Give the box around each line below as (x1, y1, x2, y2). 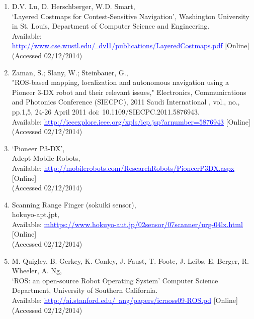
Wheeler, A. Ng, (12, 265, 62, 276)
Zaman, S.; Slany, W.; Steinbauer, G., (12, 67, 128, 77)
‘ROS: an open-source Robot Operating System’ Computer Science (12, 275, 218, 285)
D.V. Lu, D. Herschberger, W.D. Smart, (12, 1, 135, 11)
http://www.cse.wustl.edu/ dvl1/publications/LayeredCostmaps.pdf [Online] (12, 40, 249, 51)
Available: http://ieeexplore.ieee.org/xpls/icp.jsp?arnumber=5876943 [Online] (12, 116, 250, 127)
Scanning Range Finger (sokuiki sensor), (12, 199, 136, 209)
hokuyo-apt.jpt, (12, 209, 59, 220)
